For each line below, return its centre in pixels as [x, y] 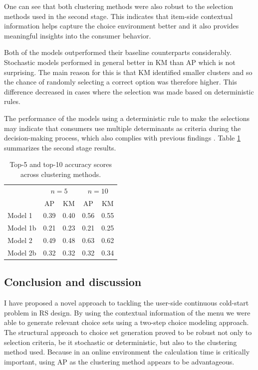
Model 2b [22, 252]
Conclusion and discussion [73, 282]
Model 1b [22, 228]
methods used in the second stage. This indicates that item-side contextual [119, 16]
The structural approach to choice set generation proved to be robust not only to [128, 332]
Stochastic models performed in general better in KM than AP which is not [120, 62]
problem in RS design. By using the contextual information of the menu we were [127, 312]
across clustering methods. [61, 174]
